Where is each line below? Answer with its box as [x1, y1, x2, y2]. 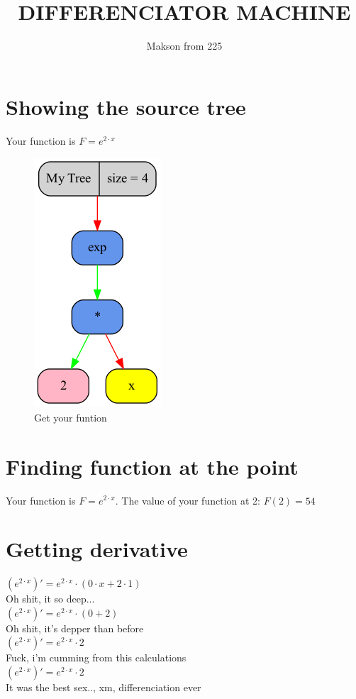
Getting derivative [6, 534, 188, 563]
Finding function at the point [6, 451, 299, 480]
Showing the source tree [6, 92, 246, 121]
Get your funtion [34, 409, 107, 424]
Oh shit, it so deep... [6, 591, 95, 606]
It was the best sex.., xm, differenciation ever [6, 680, 201, 695]
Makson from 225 [146, 38, 223, 53]
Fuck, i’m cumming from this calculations [6, 650, 187, 665]
